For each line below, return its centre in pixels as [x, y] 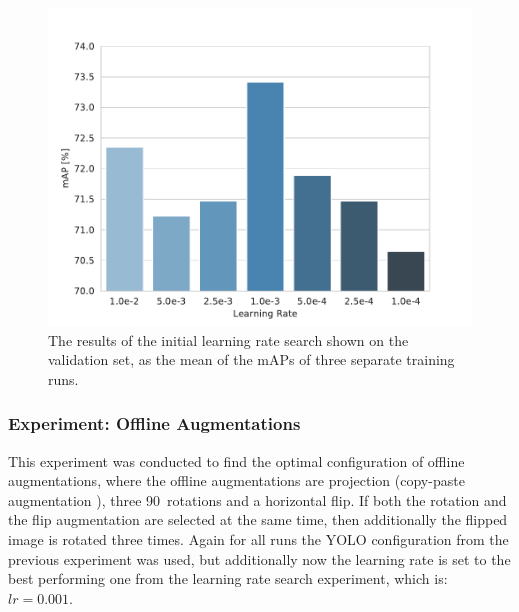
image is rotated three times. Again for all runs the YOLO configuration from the [258, 538]
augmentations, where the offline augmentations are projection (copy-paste [236, 480]
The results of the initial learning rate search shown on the [228, 339]
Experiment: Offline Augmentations [154, 423]
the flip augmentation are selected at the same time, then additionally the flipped [258, 519]
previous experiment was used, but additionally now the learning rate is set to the [259, 558]
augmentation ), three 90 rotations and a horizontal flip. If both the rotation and [257, 499]
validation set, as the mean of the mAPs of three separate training [251, 359]
